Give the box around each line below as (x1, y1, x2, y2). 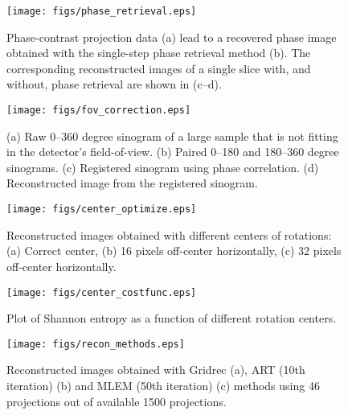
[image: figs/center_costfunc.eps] (6, 286, 197, 298)
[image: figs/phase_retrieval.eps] (6, 6, 197, 17)
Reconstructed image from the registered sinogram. (6, 175, 258, 191)
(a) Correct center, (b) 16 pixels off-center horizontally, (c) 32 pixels (6, 242, 342, 259)
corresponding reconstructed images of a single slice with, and (6, 60, 311, 76)
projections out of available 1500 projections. (6, 392, 227, 409)
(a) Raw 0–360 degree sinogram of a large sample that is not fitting (6, 127, 338, 144)
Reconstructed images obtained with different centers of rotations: (6, 226, 332, 243)
